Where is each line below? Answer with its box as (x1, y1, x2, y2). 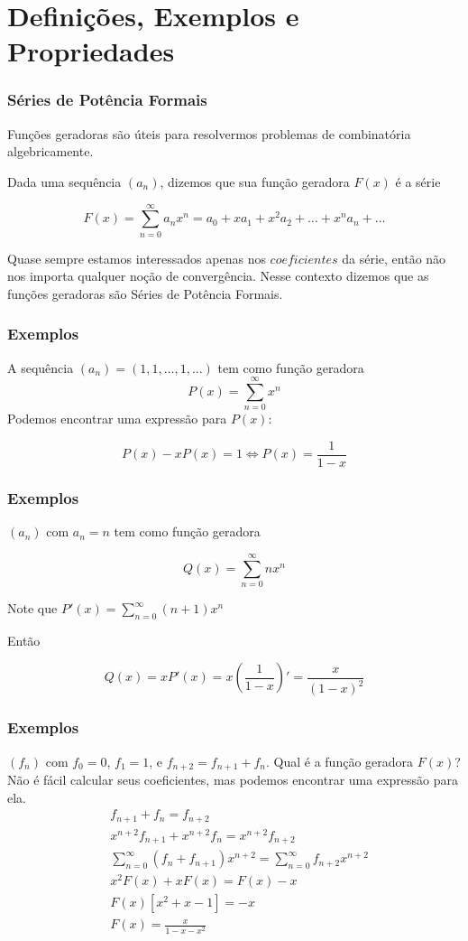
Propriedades (7, 33, 175, 70)
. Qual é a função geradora (266, 751, 414, 770)
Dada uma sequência (7, 172, 122, 191)
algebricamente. (7, 142, 94, 161)
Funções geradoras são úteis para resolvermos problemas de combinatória (7, 124, 411, 143)
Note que (7, 599, 58, 617)
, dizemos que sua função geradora (160, 172, 350, 191)
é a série (395, 172, 441, 191)
